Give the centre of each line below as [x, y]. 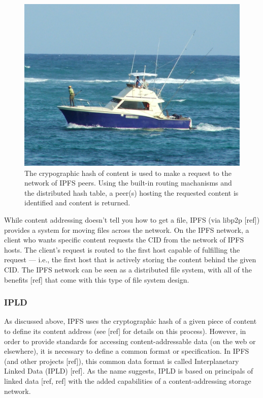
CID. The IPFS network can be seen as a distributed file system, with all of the [128, 269]
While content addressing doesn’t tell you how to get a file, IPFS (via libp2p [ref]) [132, 219]
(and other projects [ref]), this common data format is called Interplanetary [122, 361]
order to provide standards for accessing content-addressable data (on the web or [130, 341]
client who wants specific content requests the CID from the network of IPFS [124, 240]
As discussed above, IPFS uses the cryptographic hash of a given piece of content [130, 321]
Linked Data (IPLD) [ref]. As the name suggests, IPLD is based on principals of [129, 371]
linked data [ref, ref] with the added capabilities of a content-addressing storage [128, 380]
